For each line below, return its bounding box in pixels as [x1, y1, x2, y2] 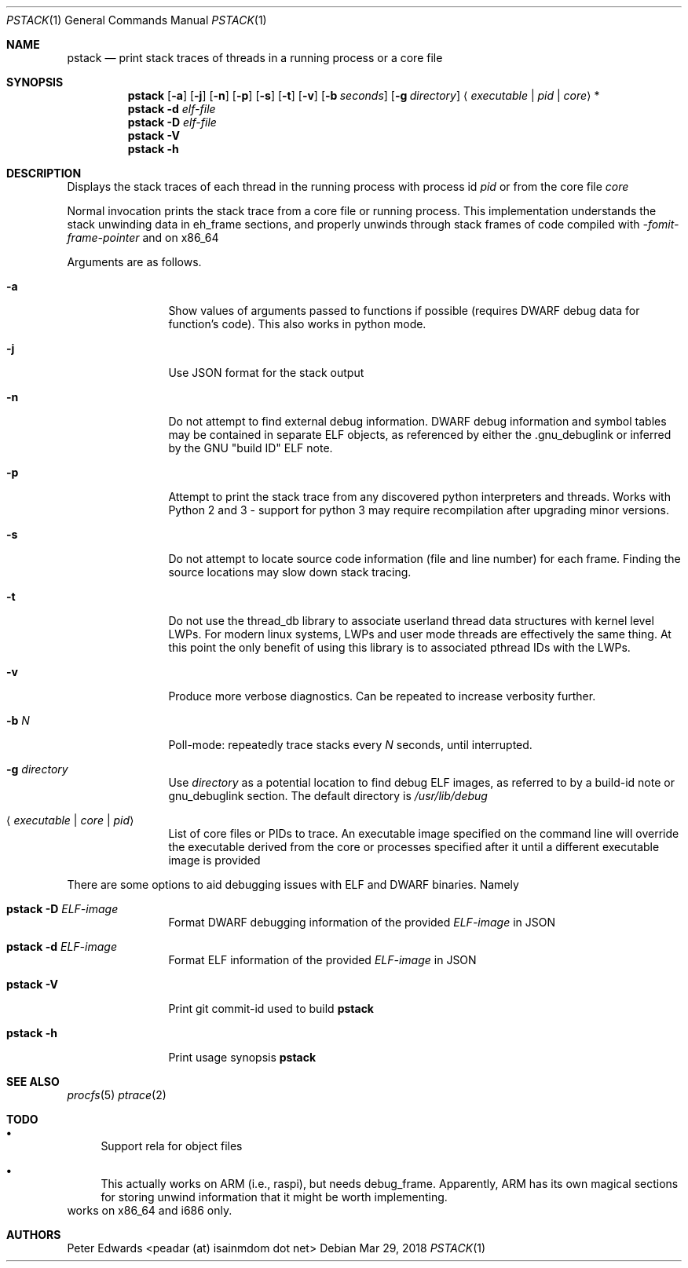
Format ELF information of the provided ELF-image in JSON [168, 953, 477, 967]
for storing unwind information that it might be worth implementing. [101, 1190, 448, 1204]
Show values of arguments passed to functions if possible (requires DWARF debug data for [168, 304, 640, 317]
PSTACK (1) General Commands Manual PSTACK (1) [6, 13, 267, 27]
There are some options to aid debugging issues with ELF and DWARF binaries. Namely [67, 878, 519, 891]
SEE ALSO [6, 1075, 60, 1088]
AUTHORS [6, 1228, 61, 1241]
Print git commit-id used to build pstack [168, 1002, 374, 1015]
